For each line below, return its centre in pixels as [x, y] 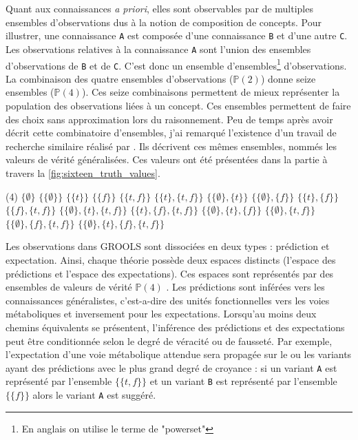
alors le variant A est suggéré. [94, 395]
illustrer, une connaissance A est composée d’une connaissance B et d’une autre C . [177, 35]
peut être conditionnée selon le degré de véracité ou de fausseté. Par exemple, [169, 341]
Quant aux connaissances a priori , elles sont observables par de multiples [159, 8]
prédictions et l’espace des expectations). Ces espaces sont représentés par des [170, 273]
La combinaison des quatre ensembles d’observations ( [119, 78]
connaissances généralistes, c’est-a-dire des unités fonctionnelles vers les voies [168, 300]
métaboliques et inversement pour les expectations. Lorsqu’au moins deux [161, 314]
